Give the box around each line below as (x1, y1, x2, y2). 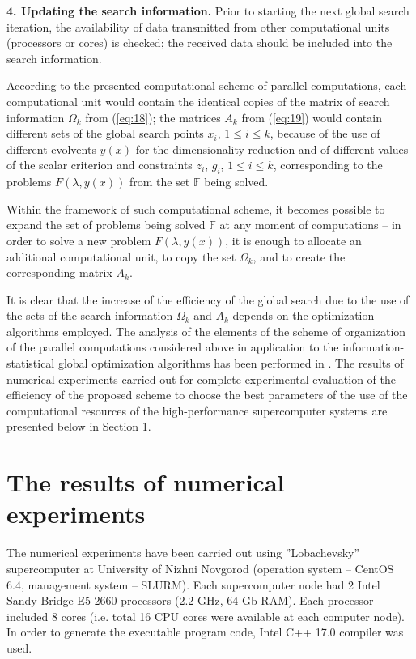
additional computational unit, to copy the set (6, 248, 236, 265)
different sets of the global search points (6, 125, 204, 142)
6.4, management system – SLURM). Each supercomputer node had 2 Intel (6, 576, 380, 593)
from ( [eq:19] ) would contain (241, 108, 382, 125)
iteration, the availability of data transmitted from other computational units (6, 18, 390, 35)
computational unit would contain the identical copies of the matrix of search (6, 92, 390, 109)
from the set (129, 173, 190, 190)
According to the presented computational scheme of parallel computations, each (6, 77, 407, 94)
